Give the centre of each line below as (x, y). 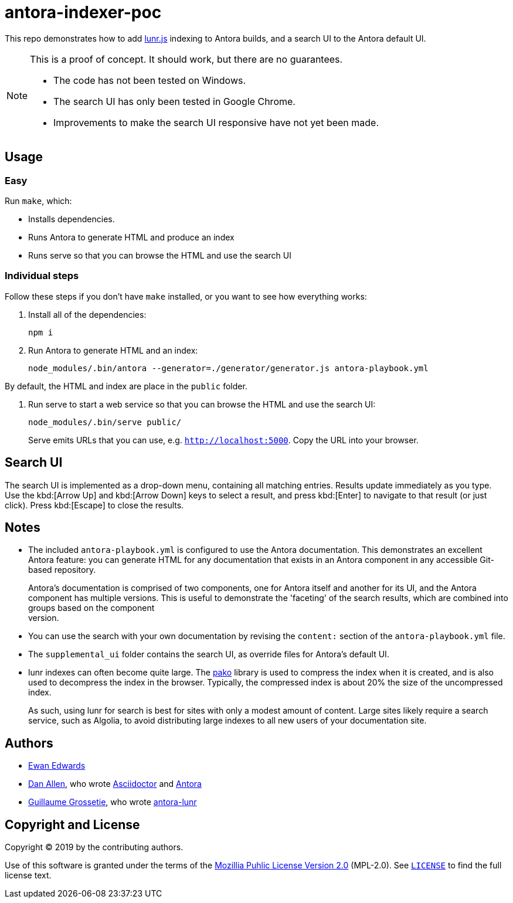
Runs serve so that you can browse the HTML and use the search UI (160, 255)
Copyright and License (72, 824)
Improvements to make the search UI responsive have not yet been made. (216, 122)
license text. (28, 875)
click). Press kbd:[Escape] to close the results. (94, 505)
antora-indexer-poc (83, 12)
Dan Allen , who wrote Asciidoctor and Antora (115, 784)
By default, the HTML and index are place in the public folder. (126, 386)
